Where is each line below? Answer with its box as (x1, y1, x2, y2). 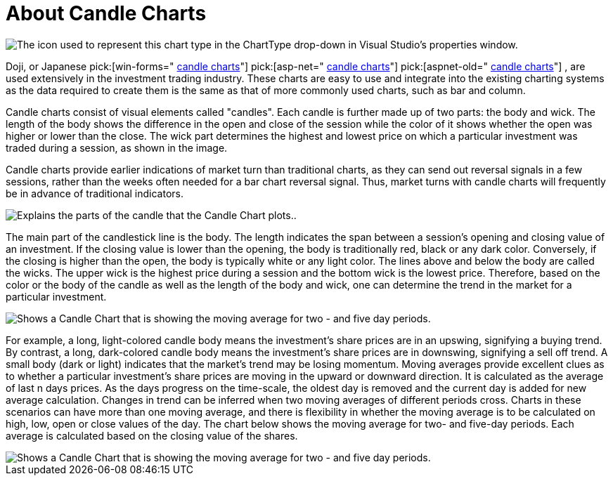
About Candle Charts (6, 1, 207, 25)
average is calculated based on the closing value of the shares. (6, 429, 298, 442)
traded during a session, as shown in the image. (6, 141, 228, 154)
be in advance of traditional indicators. (6, 187, 183, 199)
